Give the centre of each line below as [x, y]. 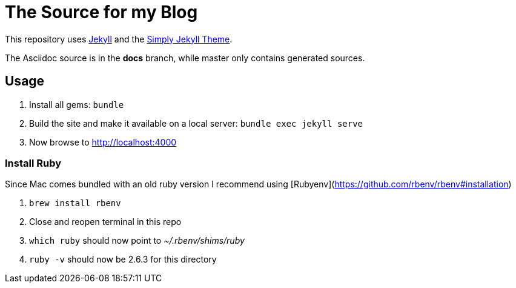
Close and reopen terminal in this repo [105, 222]
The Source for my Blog [101, 12]
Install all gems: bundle [77, 104]
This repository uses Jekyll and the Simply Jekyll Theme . [119, 39]
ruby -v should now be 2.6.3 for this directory [123, 260]
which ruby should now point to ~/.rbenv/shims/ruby [137, 241]
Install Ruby [33, 163]
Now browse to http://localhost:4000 [103, 142]
